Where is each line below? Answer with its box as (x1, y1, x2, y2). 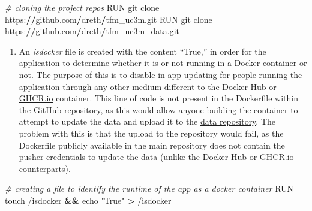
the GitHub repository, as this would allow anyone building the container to (19, 103, 298, 116)
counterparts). (19, 162, 71, 174)
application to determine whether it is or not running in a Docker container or (19, 56, 307, 69)
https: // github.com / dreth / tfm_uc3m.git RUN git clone (5, 13, 212, 25)
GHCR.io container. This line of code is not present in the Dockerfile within (19, 92, 298, 104)
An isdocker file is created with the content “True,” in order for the (19, 44, 266, 57)
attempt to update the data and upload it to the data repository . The (19, 115, 276, 128)
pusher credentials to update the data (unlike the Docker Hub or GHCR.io (19, 150, 294, 163)
